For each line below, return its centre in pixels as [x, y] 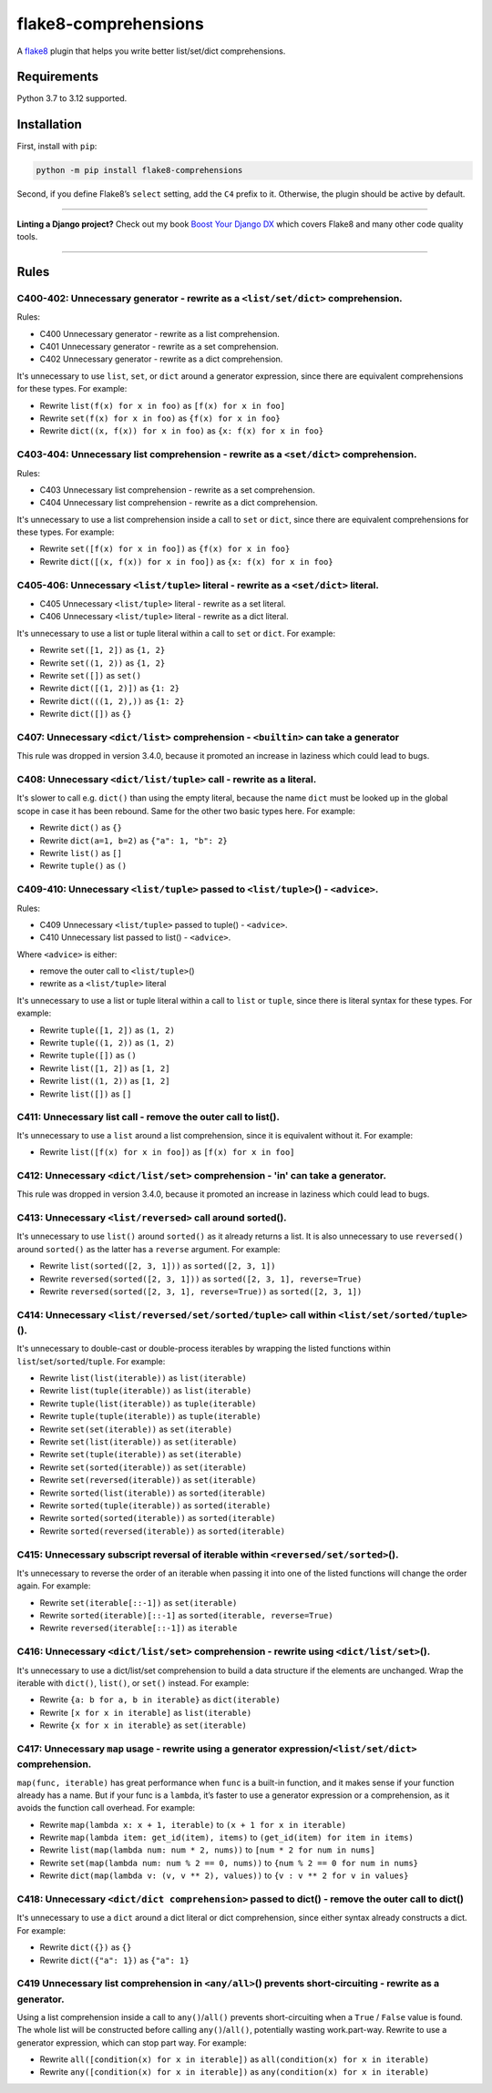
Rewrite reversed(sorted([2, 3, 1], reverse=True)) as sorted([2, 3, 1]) [201, 1291]
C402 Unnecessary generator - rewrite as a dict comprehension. [161, 359]
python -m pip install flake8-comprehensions [139, 170]
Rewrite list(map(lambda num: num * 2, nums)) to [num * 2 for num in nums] [207, 1850]
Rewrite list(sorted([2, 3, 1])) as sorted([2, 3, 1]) [158, 1266]
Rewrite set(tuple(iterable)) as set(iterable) [141, 1455]
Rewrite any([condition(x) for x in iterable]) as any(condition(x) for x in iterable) [235, 2072]
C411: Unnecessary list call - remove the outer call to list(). [148, 1118]
